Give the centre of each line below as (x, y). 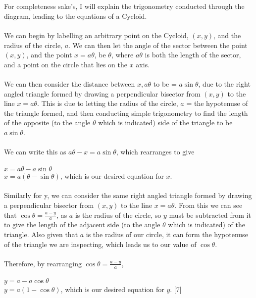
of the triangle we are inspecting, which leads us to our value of (100, 244)
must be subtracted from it (210, 215)
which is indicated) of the (206, 224)
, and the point (49, 55)
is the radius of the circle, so (118, 215)
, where (122, 55)
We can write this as (35, 152)
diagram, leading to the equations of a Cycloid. (76, 16)
